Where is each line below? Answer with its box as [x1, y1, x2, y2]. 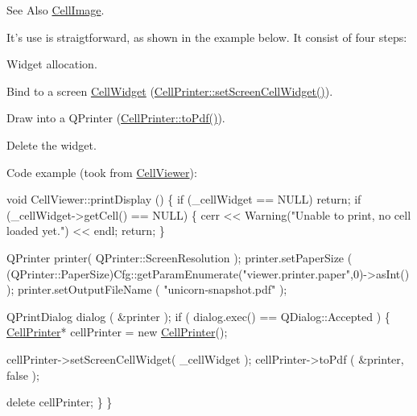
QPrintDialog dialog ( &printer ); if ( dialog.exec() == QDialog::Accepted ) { [6, 307, 390, 324]
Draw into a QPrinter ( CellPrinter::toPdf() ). [6, 109, 225, 126]
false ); [6, 366, 39, 383]
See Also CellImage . [6, 2, 105, 18]
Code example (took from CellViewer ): [6, 163, 197, 180]
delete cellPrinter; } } [6, 393, 113, 410]
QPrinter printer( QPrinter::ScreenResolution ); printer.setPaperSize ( [6, 249, 353, 266]
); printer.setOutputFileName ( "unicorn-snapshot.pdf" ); [6, 281, 287, 298]
